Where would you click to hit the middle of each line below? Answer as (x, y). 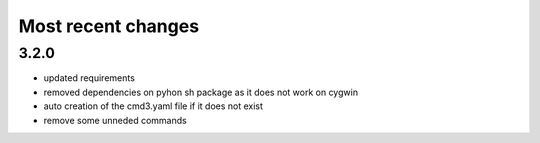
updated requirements (89, 78)
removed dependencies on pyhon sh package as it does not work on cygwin (201, 92)
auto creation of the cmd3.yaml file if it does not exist (153, 106)
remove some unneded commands (115, 120)
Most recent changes (109, 26)
